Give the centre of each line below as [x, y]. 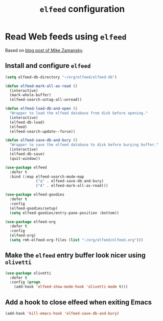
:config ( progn [25, 282]
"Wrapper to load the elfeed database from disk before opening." [79, 113]
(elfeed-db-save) [27, 154]
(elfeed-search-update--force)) [43, 131]
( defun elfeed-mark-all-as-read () [41, 86]
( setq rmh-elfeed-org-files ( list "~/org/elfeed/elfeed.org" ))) [76, 240]
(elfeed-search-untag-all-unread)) [46, 100]
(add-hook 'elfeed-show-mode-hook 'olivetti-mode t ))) [71, 287]
